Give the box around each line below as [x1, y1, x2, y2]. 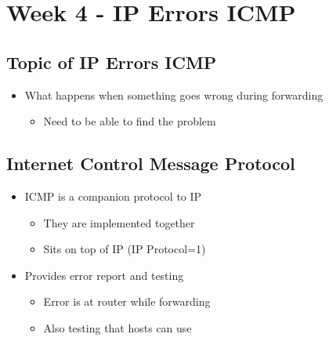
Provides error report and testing [24, 267, 184, 283]
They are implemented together [43, 214, 195, 230]
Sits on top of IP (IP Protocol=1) [43, 241, 206, 257]
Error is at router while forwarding [43, 293, 211, 310]
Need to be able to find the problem [43, 113, 216, 129]
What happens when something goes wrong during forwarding [24, 86, 324, 103]
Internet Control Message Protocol [6, 151, 295, 176]
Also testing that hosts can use [43, 319, 192, 336]
